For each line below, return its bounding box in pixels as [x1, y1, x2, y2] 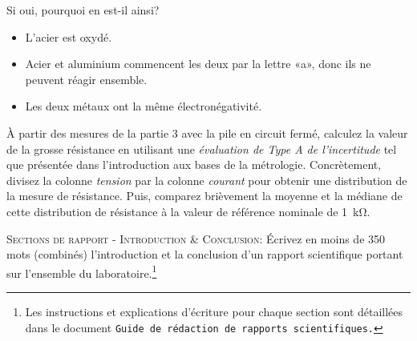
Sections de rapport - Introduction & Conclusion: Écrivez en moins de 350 [6, 230, 386, 247]
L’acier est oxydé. [25, 28, 112, 45]
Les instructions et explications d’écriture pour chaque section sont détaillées [25, 303, 403, 319]
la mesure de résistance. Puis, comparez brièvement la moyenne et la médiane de [6, 187, 403, 204]
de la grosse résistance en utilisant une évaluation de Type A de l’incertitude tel [6, 140, 397, 157]
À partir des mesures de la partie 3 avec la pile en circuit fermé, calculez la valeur [6, 124, 408, 141]
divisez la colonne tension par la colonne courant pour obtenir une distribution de [6, 171, 407, 188]
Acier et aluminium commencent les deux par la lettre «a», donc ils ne [25, 55, 371, 72]
